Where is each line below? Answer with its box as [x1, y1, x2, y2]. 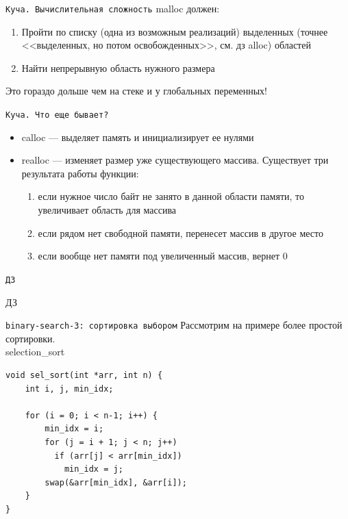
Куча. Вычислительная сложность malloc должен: [5, 1, 220, 15]
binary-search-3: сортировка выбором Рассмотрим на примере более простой [5, 318, 343, 332]
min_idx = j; [64, 464, 123, 474]
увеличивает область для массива [38, 203, 177, 217]
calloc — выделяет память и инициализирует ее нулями [21, 129, 254, 144]
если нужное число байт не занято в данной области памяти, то [38, 189, 304, 203]
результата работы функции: [21, 166, 139, 180]
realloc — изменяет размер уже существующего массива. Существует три [21, 153, 329, 167]
